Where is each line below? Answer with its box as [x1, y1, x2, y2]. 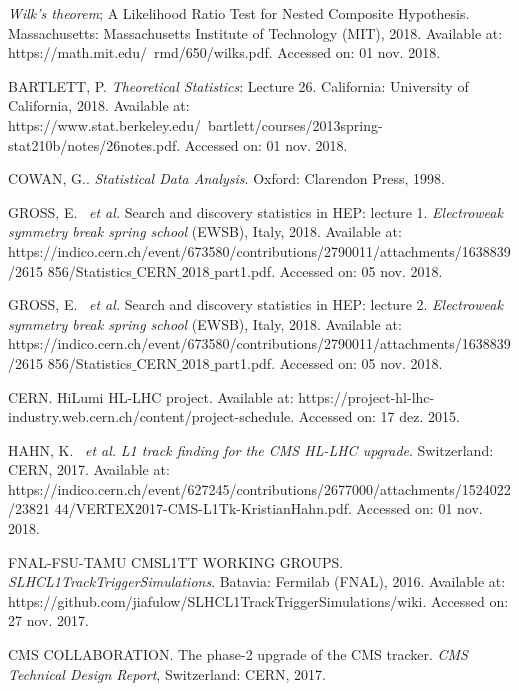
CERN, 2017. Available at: [8, 459, 170, 480]
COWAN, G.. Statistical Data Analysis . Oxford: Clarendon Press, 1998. [8, 168, 445, 189]
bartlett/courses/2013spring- [208, 114, 383, 135]
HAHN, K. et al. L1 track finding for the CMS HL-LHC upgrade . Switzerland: [8, 439, 494, 460]
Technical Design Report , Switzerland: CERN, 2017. [8, 663, 326, 684]
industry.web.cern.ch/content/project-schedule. [8, 406, 295, 427]
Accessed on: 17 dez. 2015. [298, 406, 460, 427]
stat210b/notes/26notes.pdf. [8, 134, 181, 155]
